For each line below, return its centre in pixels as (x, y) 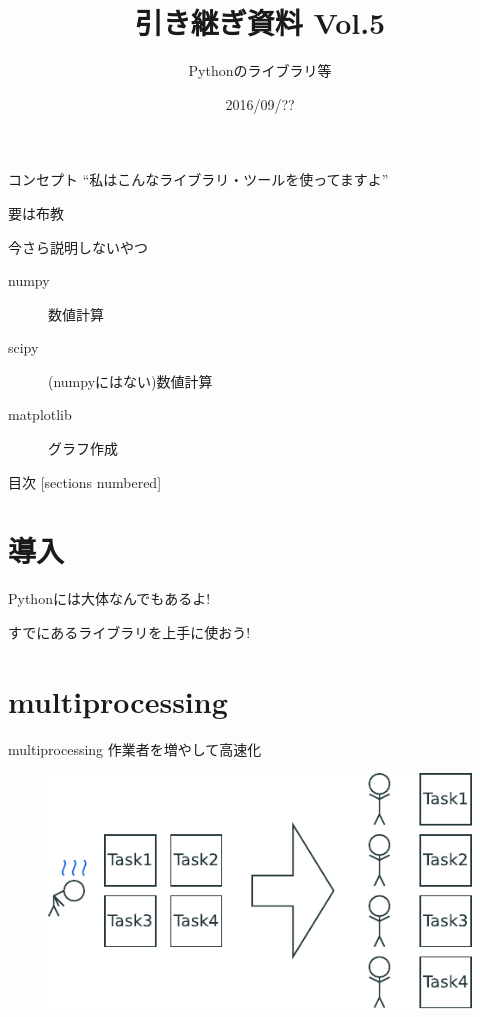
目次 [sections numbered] (85, 481)
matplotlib (40, 414)
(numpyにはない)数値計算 (130, 380)
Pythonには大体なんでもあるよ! (109, 598)
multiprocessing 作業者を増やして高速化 (135, 748)
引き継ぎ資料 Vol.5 (260, 22)
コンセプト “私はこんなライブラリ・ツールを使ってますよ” (198, 179)
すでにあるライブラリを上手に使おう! (129, 631)
